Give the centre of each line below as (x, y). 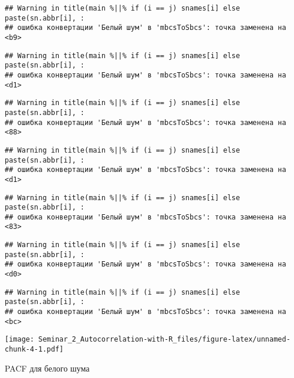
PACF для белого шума (47, 368)
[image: (20, 340)
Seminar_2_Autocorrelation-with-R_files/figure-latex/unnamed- (164, 340)
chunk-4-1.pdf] (34, 350)
